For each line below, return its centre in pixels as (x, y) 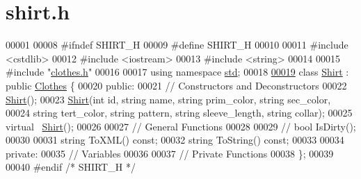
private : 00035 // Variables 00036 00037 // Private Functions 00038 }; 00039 (170, 153)
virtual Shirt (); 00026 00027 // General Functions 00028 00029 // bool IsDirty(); (181, 126)
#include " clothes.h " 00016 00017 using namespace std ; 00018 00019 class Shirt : (177, 72)
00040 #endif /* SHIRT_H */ (71, 167)
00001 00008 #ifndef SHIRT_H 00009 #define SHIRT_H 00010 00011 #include (177, 45)
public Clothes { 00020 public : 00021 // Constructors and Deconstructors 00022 (176, 85)
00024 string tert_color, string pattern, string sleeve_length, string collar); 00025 (179, 113)
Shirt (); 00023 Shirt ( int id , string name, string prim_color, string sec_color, (168, 99)
